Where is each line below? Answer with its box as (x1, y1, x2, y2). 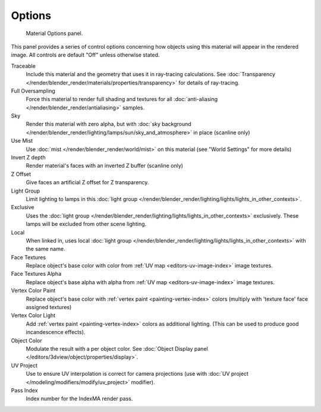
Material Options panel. (26, 30, 83, 37)
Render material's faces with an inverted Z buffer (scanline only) (26, 162, 184, 169)
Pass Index (11, 386, 38, 394)
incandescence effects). (26, 329, 86, 336)
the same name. (26, 246, 65, 253)
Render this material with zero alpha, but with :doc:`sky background (26, 121, 191, 128)
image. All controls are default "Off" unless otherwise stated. (11, 51, 160, 59)
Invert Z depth (11, 154, 46, 161)
